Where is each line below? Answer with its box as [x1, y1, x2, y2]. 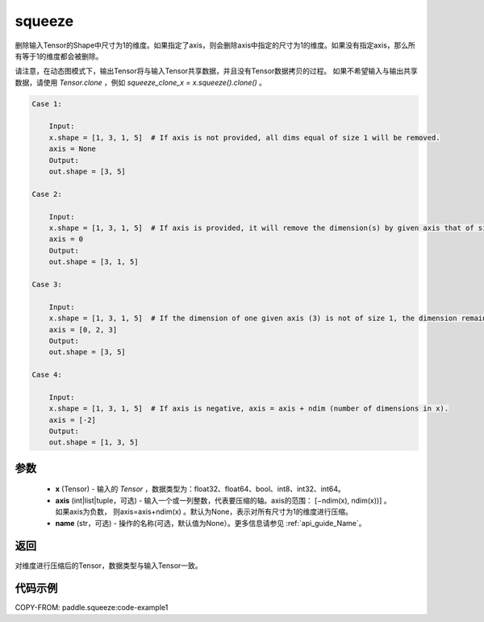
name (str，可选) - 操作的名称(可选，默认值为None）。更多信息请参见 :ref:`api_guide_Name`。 [55, 518, 366, 528]
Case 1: [31, 99, 62, 108]
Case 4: [31, 370, 62, 379]
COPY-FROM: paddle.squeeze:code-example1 [15, 603, 169, 612]
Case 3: [31, 279, 62, 289]
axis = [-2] [48, 415, 97, 424]
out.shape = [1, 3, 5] [48, 438, 139, 447]
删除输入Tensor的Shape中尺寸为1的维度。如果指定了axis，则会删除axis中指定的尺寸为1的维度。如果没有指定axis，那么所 [15, 40, 415, 50]
